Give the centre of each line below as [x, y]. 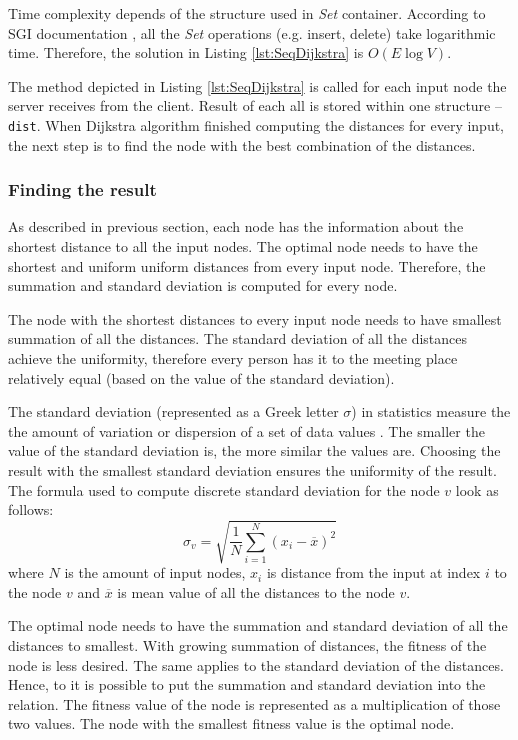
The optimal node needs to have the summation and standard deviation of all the [258, 625]
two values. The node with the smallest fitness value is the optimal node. [231, 723]
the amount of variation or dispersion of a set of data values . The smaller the [246, 430]
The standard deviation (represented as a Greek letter [173, 411]
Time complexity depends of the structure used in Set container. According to [247, 13]
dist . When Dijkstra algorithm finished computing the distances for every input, [256, 124]
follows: [31, 509]
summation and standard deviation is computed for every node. [203, 285]
